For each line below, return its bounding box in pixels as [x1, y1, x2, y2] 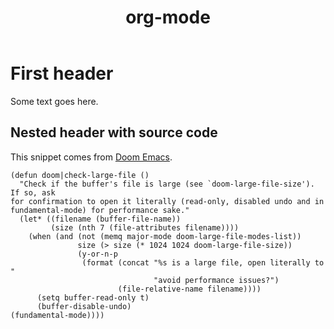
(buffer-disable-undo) [36, 301, 132, 311]
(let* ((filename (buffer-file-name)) [19, 214, 182, 224]
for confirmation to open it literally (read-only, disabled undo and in [10, 196, 325, 206]
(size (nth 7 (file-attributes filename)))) [50, 222, 240, 233]
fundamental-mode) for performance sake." [10, 205, 190, 215]
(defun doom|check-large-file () [10, 170, 150, 180]
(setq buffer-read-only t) [36, 292, 150, 303]
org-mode [125, 6, 211, 29]
